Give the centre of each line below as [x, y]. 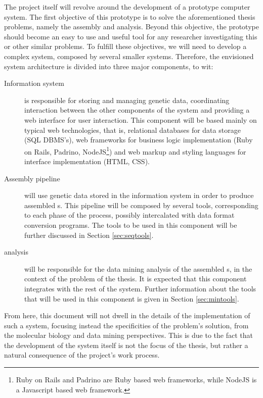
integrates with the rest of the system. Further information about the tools [140, 288]
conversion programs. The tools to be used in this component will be [131, 225]
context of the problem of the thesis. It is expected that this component [136, 279]
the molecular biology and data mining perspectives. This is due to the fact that [128, 335]
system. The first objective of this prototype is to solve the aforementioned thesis [130, 16]
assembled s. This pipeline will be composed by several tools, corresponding [141, 205]
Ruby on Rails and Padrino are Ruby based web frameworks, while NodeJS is [136, 380]
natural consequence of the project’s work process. [82, 355]
